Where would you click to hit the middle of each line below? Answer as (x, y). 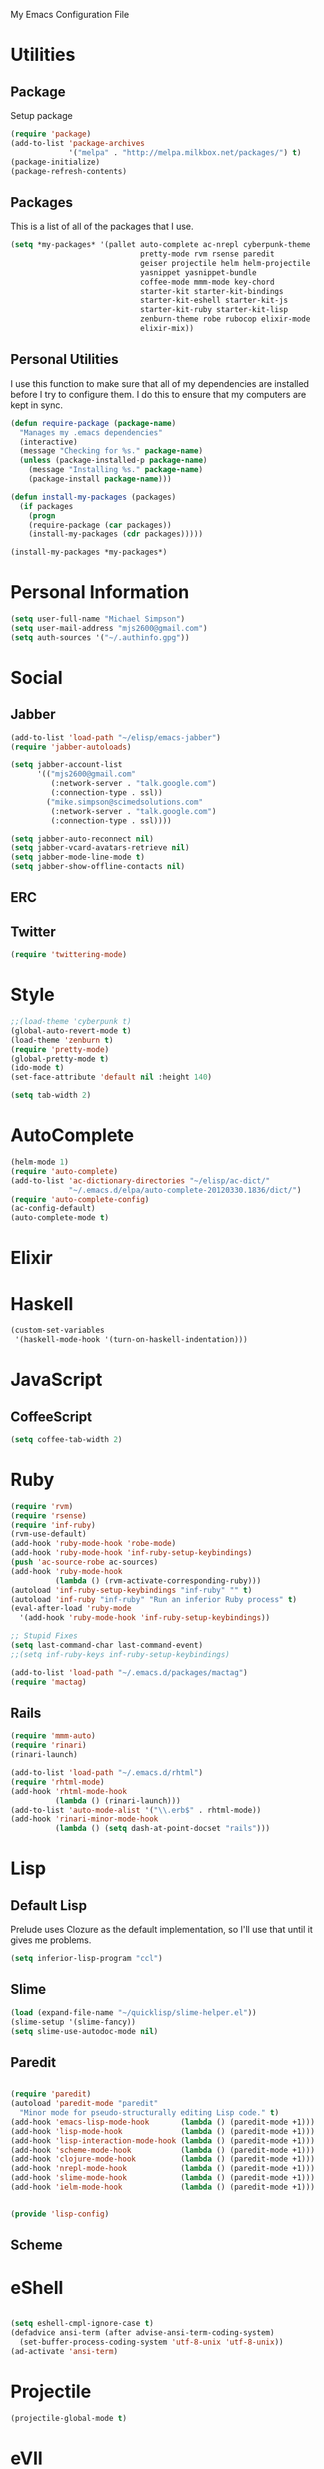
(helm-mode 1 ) (40, 1162)
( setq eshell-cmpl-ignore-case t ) (82, 2324)
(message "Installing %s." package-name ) (115, 470)
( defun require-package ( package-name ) (93, 423)
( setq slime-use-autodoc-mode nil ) (84, 2031)
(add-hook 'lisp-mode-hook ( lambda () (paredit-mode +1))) (162, 2131)
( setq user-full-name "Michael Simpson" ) (98, 619)
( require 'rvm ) (42, 1506)
